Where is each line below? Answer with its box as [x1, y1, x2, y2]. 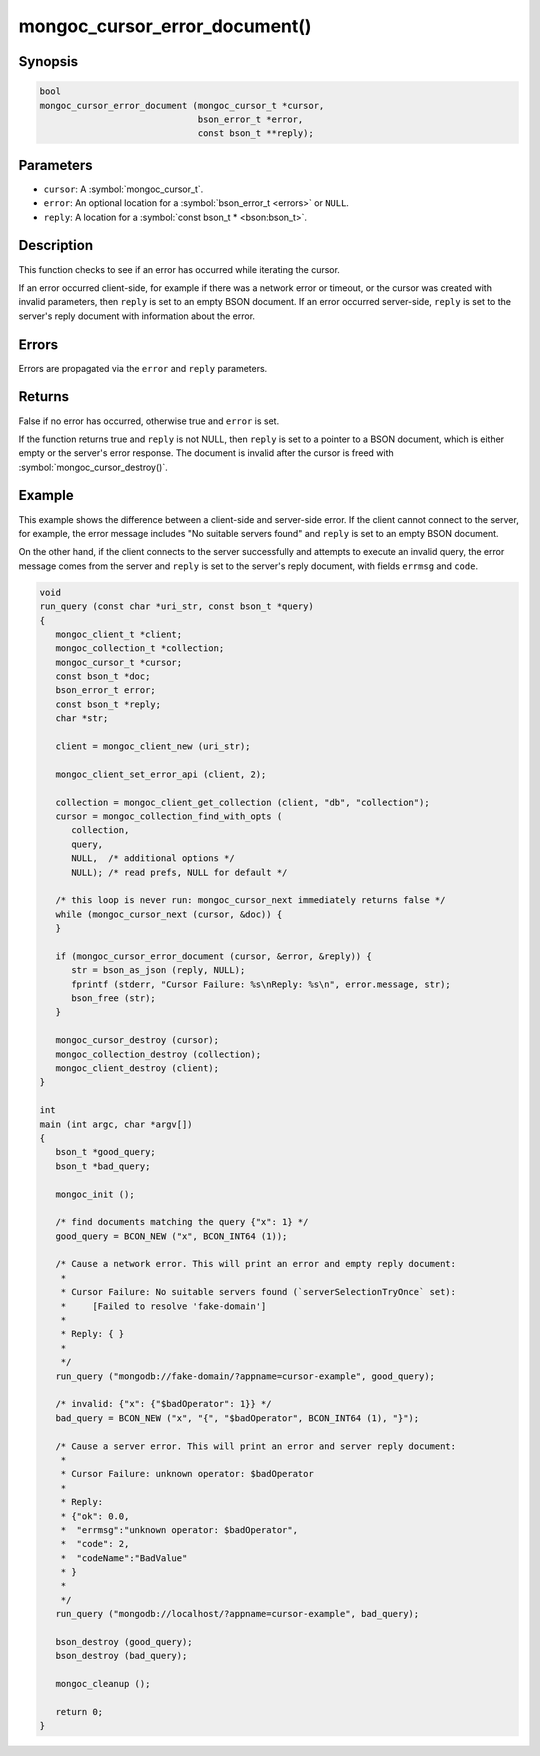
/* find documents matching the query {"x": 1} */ [55, 1216, 309, 1228]
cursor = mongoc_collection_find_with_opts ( [55, 810, 283, 822]
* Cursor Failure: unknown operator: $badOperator [60, 1468, 314, 1480]
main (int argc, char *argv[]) [39, 1118, 194, 1130]
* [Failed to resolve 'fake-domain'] [60, 1300, 267, 1312]
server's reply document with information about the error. [18, 310, 255, 322]
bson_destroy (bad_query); [55, 1650, 188, 1662]
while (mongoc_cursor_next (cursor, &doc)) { [55, 908, 283, 920]
